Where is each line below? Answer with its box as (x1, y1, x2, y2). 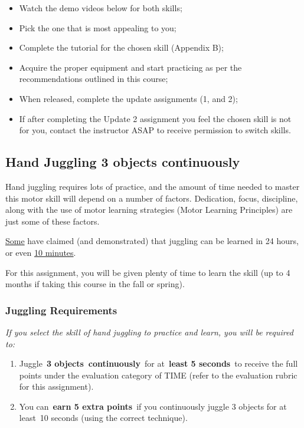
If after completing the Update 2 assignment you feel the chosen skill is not (19, 112, 292, 124)
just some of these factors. (5, 215, 100, 227)
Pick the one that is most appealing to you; (19, 21, 176, 34)
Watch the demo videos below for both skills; (19, 2, 182, 14)
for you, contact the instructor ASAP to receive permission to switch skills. (19, 124, 291, 136)
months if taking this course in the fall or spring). (5, 278, 185, 290)
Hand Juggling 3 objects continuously (5, 153, 240, 171)
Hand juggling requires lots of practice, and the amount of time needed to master (5, 180, 300, 192)
